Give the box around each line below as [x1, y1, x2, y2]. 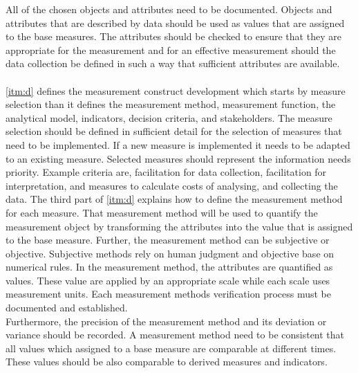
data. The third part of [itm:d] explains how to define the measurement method [6, 192, 343, 206]
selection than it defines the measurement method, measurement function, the [6, 97, 336, 111]
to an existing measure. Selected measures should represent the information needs [6, 151, 351, 165]
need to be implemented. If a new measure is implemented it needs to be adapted [6, 137, 350, 152]
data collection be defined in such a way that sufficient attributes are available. [6, 56, 340, 71]
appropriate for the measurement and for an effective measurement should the [6, 42, 336, 57]
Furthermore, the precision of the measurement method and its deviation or [6, 313, 327, 328]
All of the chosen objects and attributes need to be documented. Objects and [6, 2, 332, 16]
